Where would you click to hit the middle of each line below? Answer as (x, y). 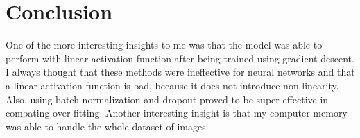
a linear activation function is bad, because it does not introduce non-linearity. (172, 85)
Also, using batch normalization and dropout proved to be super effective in (167, 99)
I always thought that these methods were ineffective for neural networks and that (180, 72)
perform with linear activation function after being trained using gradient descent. (180, 58)
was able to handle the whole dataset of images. (107, 126)
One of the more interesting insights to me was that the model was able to (164, 45)
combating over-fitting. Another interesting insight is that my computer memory (177, 113)
